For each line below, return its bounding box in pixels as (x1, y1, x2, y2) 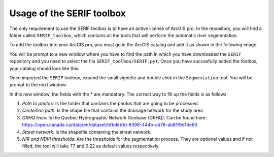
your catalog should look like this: (9, 65, 80, 71)
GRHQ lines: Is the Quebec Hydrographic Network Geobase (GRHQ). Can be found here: (22, 114, 207, 120)
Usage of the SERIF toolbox (9, 8, 126, 19)
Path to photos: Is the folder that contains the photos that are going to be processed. (22, 101, 199, 107)
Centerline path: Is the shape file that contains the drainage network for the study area (22, 107, 203, 114)
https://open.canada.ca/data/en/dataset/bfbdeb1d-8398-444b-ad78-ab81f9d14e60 (22, 122, 198, 128)
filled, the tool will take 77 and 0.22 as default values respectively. (22, 143, 160, 149)
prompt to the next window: (9, 82, 67, 88)
